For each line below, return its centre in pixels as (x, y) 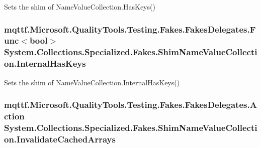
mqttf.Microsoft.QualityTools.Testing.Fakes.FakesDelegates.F (130, 29)
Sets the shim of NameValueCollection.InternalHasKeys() (92, 82)
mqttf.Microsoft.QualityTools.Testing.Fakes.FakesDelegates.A (130, 105)
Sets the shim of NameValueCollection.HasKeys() (80, 7)
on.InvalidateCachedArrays (60, 139)
